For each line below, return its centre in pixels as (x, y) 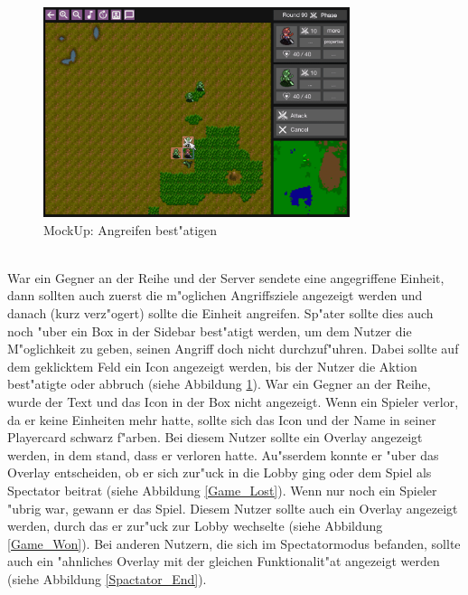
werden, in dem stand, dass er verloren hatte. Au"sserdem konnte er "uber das (223, 454)
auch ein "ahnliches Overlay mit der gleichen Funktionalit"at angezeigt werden (224, 561)
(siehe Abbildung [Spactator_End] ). (107, 578)
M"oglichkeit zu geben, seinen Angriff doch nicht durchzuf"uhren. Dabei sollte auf (233, 349)
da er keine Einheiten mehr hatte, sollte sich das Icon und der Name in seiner (222, 419)
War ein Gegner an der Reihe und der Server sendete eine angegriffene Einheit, (226, 277)
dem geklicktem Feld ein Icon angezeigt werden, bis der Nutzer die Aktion (212, 366)
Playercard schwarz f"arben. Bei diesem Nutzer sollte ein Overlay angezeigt (215, 437)
